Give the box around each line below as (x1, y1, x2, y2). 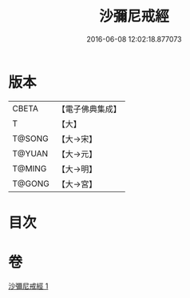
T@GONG (12, 178, 49, 189)
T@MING (12, 163, 47, 174)
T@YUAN (12, 147, 49, 159)
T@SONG (12, 133, 49, 144)
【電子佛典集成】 (57, 103, 121, 115)
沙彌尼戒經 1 (8, 281, 49, 291)
